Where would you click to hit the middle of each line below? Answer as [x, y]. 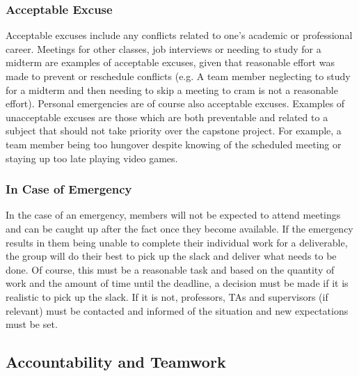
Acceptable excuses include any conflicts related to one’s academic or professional [179, 35]
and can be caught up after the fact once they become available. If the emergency [179, 228]
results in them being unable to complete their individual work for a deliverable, [177, 242]
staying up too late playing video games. [92, 158]
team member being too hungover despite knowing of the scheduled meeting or [174, 144]
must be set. [32, 324]
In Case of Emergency [69, 189]
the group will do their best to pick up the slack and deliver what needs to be [171, 256]
